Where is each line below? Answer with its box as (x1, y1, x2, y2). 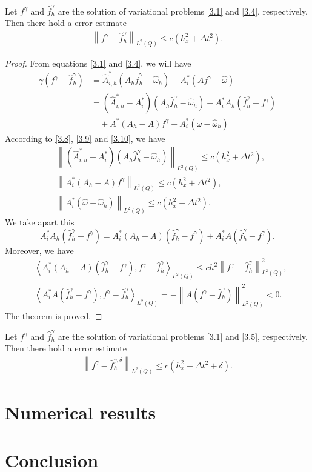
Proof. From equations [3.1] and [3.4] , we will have (5, 56, 191, 69)
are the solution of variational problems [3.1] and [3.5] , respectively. (58, 330, 308, 342)
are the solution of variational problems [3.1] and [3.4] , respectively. (58, 4, 308, 17)
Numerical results (5, 400, 156, 425)
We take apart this (5, 215, 75, 228)
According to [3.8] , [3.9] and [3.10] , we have (5, 131, 165, 144)
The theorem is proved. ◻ (5, 309, 102, 322)
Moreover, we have (5, 244, 74, 256)
